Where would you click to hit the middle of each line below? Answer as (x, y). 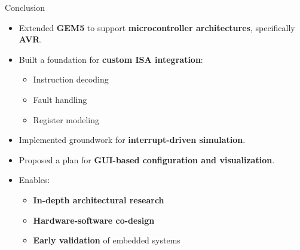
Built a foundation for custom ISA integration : (111, 59)
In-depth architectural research (99, 199)
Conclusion (25, 7)
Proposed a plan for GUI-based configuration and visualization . (147, 159)
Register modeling (66, 119)
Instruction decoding (71, 79)
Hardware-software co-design (94, 220)
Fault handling (60, 99)
